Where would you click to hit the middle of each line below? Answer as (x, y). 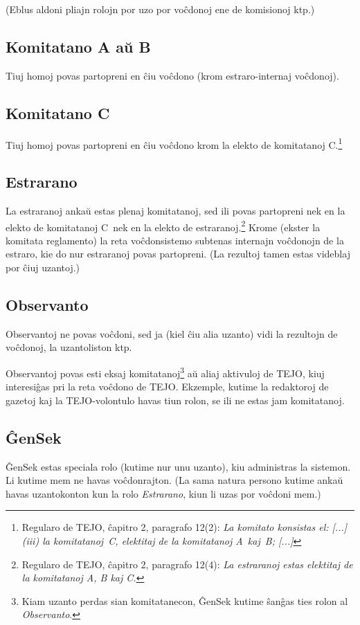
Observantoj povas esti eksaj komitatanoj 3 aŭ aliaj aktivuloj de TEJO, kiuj (165, 372)
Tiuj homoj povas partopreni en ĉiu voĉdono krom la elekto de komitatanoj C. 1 (174, 143)
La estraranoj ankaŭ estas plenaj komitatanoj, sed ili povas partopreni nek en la (175, 211)
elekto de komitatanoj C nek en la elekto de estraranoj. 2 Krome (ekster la (163, 226)
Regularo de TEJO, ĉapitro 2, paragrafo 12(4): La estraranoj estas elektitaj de (187, 564)
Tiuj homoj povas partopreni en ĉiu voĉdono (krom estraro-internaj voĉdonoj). (172, 75)
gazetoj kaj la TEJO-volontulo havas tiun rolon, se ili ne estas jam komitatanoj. (175, 400)
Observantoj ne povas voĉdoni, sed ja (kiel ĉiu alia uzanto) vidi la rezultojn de (172, 333)
